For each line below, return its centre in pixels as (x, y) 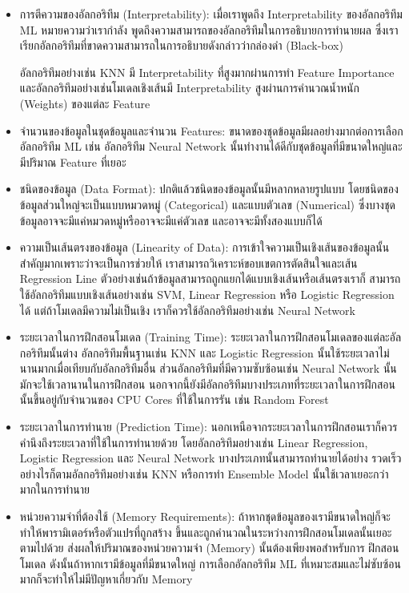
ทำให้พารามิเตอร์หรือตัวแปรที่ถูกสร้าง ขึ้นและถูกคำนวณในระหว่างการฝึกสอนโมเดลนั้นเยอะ (206, 532)
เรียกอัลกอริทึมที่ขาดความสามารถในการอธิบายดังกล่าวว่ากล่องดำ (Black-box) (181, 45)
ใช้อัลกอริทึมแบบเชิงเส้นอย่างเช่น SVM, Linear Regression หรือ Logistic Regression (207, 294)
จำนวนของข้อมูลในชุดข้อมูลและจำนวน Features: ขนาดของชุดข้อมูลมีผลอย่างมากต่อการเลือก (211, 130)
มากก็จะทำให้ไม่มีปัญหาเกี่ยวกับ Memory (106, 579)
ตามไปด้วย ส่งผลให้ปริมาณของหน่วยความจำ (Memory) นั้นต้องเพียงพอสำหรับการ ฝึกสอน (209, 548)
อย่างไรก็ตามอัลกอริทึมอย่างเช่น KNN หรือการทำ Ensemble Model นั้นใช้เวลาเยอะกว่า (204, 473)
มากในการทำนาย (55, 489)
